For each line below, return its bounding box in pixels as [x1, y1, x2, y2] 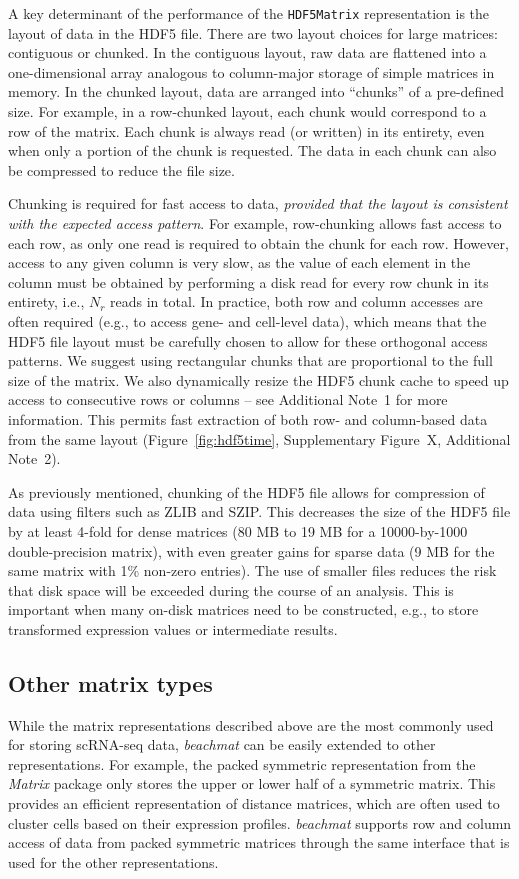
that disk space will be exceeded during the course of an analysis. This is [8, 579, 454, 600]
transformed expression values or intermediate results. [8, 618, 338, 639]
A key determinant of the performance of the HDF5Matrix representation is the [8, 3, 490, 23]
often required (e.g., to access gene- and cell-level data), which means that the [8, 310, 487, 331]
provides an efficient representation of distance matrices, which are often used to [8, 793, 500, 814]
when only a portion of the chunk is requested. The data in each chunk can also [8, 140, 497, 161]
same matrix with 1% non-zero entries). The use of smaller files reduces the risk [8, 560, 497, 581]
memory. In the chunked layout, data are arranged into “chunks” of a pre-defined [8, 81, 505, 102]
